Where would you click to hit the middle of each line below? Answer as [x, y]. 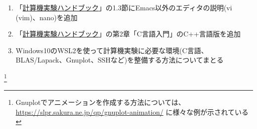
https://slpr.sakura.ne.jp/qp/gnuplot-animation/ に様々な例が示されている [132, 112]
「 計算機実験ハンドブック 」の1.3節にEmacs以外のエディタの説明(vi [124, 7]
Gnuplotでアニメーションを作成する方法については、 [100, 102]
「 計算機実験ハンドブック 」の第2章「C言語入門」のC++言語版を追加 [128, 34]
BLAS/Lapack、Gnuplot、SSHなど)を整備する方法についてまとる [120, 60]
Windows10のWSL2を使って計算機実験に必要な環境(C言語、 [112, 50]
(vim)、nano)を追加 [46, 17]
